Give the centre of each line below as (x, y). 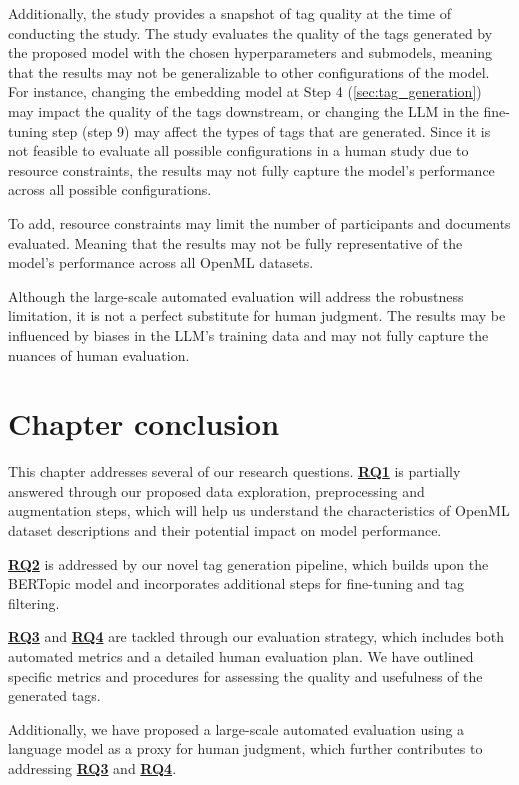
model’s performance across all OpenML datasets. (161, 262)
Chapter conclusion (144, 423)
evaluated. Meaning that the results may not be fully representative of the (235, 242)
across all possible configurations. (110, 189)
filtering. (34, 602)
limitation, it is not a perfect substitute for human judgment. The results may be (257, 315)
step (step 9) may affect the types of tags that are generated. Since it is (271, 130)
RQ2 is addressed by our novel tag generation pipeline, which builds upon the (248, 563)
